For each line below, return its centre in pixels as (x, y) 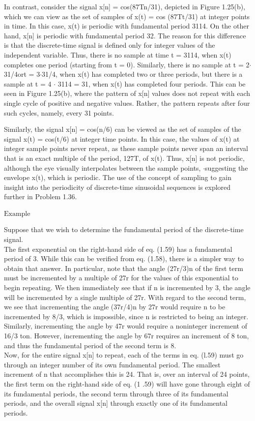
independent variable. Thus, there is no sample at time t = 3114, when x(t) (118, 54)
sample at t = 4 (28, 83)
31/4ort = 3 (22, 74)
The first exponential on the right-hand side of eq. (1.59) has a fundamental (118, 249)
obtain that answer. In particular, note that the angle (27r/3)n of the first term (124, 268)
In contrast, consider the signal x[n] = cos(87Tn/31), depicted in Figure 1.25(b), (125, 6)
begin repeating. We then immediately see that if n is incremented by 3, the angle (127, 287)
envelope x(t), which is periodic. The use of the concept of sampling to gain (118, 177)
